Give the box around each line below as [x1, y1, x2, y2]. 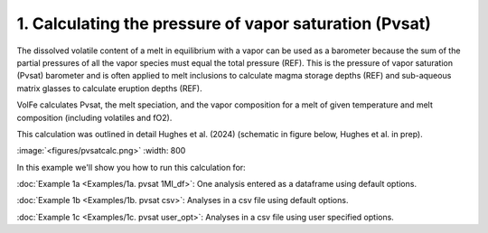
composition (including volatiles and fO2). [16, 112, 173, 123]
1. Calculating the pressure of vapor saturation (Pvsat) [16, 14, 431, 33]
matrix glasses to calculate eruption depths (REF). [16, 82, 202, 94]
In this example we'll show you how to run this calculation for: [16, 162, 246, 172]
